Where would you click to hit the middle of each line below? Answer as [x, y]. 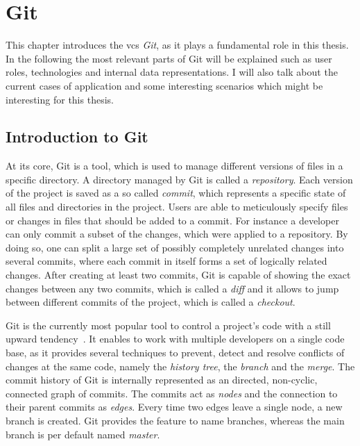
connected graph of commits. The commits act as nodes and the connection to [172, 393]
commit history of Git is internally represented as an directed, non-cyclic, [162, 380]
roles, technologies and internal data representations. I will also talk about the [172, 72]
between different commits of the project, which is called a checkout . [151, 302]
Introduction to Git [77, 137]
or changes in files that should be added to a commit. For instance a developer [172, 220]
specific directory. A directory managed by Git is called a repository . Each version [179, 179]
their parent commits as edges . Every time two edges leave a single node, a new [174, 407]
